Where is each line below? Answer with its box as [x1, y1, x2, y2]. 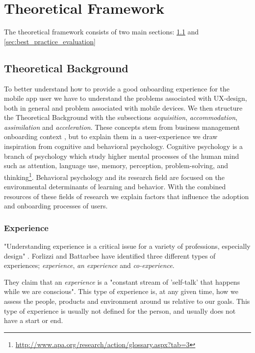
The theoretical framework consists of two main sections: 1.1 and [4, 27, 199, 37]
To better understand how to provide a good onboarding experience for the [4, 83, 230, 93]
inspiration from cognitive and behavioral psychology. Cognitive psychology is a [4, 141, 243, 151]
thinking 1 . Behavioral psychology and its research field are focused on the [4, 170, 225, 182]
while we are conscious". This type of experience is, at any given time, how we [4, 286, 239, 296]
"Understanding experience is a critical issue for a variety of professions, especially [4, 241, 251, 251]
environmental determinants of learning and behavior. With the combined [4, 181, 226, 192]
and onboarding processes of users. [4, 201, 108, 211]
